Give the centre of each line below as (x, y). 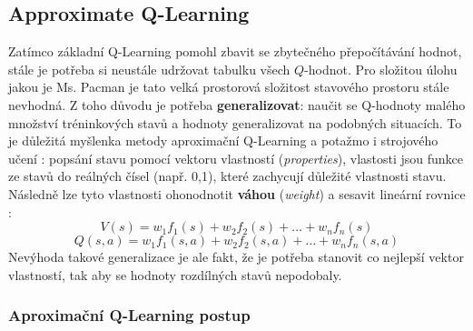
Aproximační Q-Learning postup (129, 315)
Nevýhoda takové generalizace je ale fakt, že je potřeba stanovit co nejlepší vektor (236, 257)
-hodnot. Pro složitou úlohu (381, 69)
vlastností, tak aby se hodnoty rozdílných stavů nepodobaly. (175, 274)
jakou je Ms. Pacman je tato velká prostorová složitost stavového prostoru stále (229, 87)
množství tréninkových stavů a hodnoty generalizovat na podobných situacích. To (235, 122)
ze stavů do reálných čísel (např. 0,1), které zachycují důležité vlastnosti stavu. (227, 176)
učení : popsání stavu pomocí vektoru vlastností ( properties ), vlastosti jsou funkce (236, 158)
